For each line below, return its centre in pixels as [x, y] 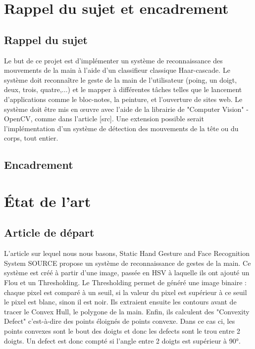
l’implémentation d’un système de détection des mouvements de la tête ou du [121, 128]
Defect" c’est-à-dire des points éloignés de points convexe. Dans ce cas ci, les [120, 321]
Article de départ [49, 232]
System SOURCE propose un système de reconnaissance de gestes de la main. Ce [127, 263]
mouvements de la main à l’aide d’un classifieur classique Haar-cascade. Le [117, 70]
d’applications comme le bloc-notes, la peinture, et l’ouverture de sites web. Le [123, 99]
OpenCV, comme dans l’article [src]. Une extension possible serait [104, 119]
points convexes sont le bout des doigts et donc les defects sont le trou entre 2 [122, 331]
